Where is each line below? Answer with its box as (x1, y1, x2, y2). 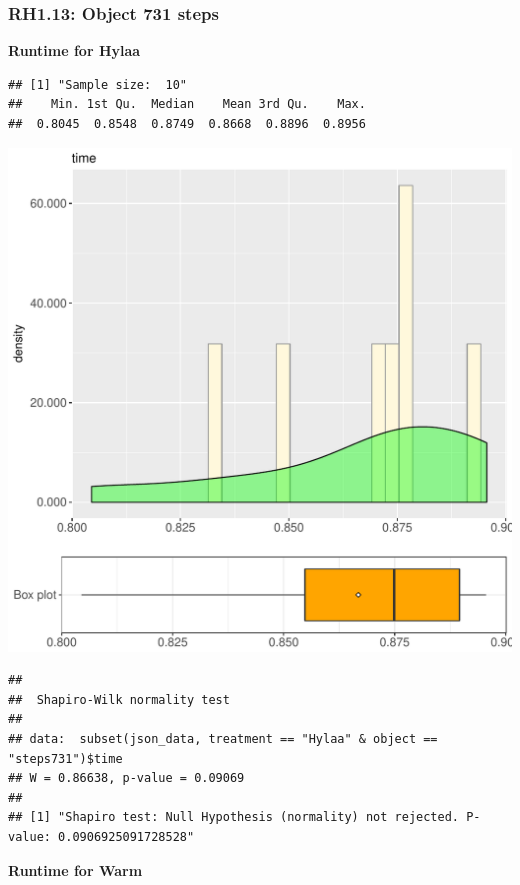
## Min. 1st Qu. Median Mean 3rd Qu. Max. (8, 97, 366, 112)
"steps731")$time (8, 751, 123, 766)
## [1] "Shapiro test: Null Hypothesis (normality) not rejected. (8, 810, 460, 825)
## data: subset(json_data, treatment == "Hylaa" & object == (8, 731, 438, 746)
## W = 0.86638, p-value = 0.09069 (8, 771, 245, 786)
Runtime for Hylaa (8, 40, 141, 61)
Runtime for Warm (8, 859, 143, 880)
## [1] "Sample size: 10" (8, 77, 187, 92)
